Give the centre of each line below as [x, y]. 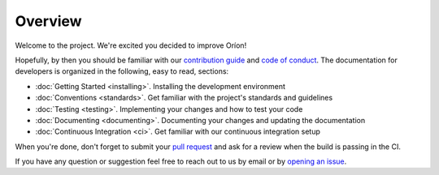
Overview [48, 21]
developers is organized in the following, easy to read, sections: [122, 71]
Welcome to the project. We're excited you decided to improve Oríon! [131, 45]
